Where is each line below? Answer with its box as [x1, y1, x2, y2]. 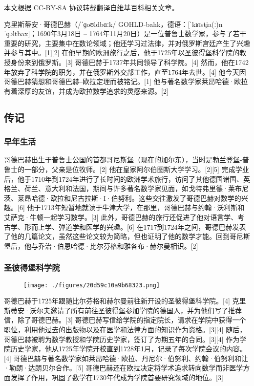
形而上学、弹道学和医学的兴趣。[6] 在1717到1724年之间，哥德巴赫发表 [24, 221, 246, 232]
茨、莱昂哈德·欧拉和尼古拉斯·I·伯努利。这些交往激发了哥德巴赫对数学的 [4, 193, 241, 203]
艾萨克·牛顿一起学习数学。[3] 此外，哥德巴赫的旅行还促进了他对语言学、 [4, 212, 238, 222]
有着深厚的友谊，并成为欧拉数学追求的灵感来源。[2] [4, 86, 169, 96]
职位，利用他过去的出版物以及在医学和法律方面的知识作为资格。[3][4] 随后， [4, 324, 247, 334]
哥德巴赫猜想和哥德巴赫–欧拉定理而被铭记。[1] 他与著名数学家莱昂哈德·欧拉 [4, 76, 248, 86]
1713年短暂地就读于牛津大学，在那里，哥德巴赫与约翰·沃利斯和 [41, 202, 245, 213]
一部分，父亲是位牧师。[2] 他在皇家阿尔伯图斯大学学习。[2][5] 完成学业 [24, 164, 249, 174]
